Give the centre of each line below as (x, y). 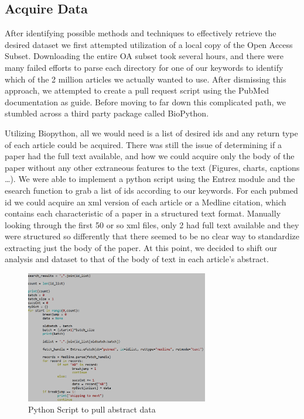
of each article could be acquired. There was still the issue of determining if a (143, 144)
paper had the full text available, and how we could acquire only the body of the (150, 156)
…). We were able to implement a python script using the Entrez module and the (150, 179)
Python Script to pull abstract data (92, 409)
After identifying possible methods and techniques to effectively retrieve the (141, 33)
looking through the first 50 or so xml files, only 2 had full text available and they (152, 224)
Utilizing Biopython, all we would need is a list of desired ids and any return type (151, 133)
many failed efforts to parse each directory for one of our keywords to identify (144, 67)
